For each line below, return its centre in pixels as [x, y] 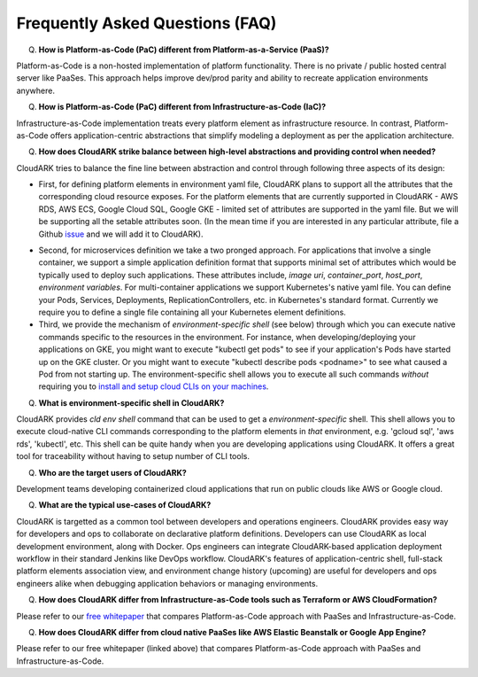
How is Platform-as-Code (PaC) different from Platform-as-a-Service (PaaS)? [184, 50]
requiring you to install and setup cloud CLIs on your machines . [154, 386]
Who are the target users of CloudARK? [113, 472]
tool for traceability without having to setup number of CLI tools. [133, 456]
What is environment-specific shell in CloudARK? [131, 402]
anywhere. [35, 90]
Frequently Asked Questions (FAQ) [146, 23]
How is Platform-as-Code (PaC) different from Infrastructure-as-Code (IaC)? [182, 107]
